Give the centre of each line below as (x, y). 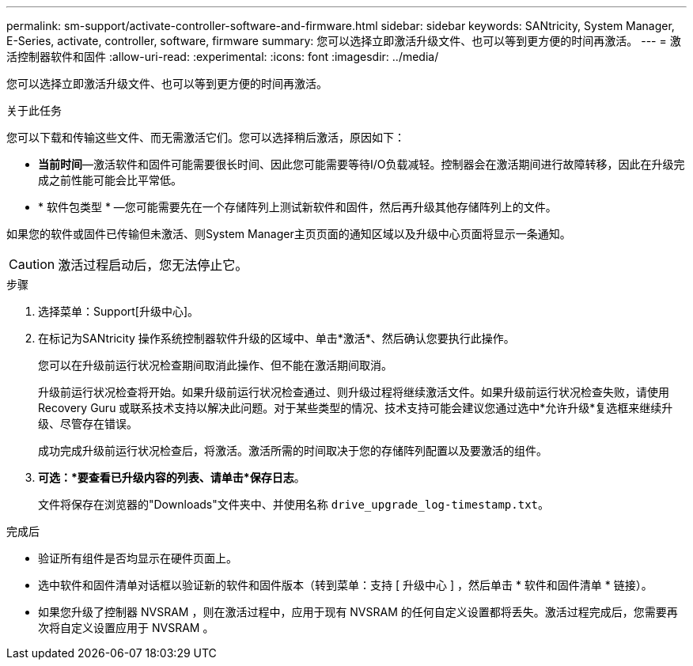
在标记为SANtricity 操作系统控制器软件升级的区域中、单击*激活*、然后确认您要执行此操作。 (276, 338)
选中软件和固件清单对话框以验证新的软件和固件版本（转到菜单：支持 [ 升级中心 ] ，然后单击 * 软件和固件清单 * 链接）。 (345, 585)
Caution (32, 264)
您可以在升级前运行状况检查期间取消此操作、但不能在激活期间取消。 (215, 365)
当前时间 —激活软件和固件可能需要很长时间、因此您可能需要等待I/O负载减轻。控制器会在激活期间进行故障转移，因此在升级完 (362, 164)
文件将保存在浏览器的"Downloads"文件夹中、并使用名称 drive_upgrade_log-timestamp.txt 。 (293, 504)
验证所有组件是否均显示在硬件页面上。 (138, 558)
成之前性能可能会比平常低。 (110, 180)
